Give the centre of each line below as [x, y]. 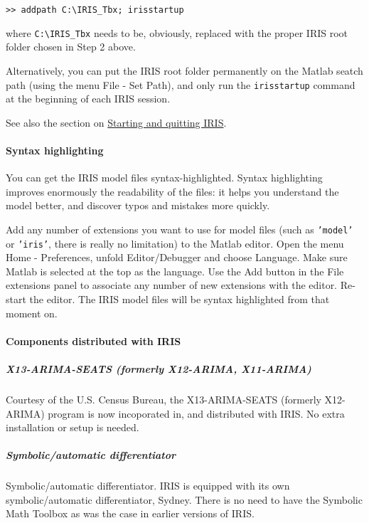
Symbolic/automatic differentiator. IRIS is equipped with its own [148, 486]
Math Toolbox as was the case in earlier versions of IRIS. [130, 513]
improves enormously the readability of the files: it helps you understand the [172, 191]
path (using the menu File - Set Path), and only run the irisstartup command [181, 84]
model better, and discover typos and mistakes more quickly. [138, 205]
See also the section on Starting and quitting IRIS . [116, 122]
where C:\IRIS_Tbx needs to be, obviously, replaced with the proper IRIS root [177, 32]
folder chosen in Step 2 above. [71, 47]
